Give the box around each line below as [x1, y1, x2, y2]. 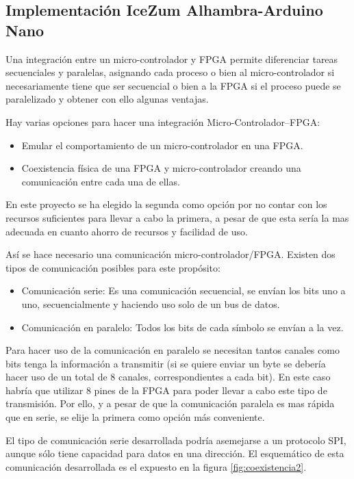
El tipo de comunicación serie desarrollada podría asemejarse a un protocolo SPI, [5, 432, 346, 447]
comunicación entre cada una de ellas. [21, 174, 180, 188]
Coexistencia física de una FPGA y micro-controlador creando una [21, 161, 301, 175]
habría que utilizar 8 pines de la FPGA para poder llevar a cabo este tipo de [5, 383, 327, 397]
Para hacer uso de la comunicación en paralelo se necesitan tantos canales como [5, 343, 340, 357]
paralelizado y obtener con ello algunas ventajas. [5, 92, 209, 106]
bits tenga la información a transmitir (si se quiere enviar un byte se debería [5, 356, 326, 370]
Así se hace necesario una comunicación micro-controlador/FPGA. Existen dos [5, 247, 336, 261]
